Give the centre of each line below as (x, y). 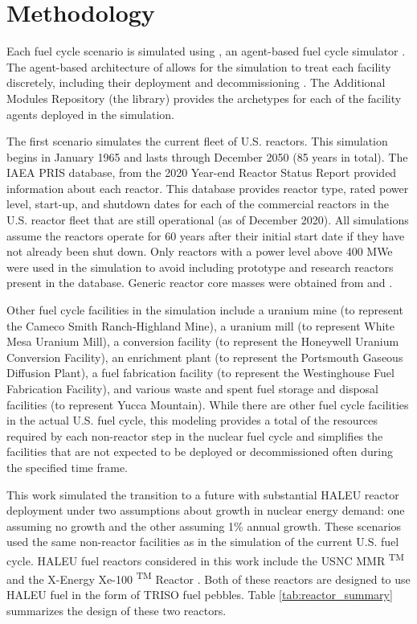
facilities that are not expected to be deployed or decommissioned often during (200, 452)
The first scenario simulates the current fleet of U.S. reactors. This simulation (197, 141)
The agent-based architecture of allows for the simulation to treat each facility (199, 66)
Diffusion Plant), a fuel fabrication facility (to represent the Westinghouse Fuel (200, 373)
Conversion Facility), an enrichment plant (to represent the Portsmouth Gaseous (205, 357)
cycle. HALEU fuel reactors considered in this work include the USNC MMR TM (205, 559)
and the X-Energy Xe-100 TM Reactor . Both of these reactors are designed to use (208, 578)
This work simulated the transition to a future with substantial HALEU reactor (203, 494)
